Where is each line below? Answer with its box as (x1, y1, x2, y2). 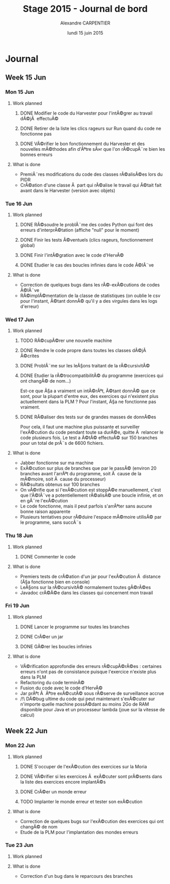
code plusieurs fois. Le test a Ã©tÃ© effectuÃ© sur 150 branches (20, 435, 158, 441)
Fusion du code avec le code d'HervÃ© (20, 685, 103, 691)
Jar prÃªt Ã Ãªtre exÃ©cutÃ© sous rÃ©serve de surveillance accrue (20, 690, 164, 696)
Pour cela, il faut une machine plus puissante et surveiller (20, 424, 140, 430)
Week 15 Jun (5, 73, 47, 82)
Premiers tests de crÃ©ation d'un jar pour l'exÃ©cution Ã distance (20, 573, 161, 579)
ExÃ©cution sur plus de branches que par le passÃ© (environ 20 (20, 465, 157, 471)
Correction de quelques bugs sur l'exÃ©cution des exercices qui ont (20, 818, 164, 824)
